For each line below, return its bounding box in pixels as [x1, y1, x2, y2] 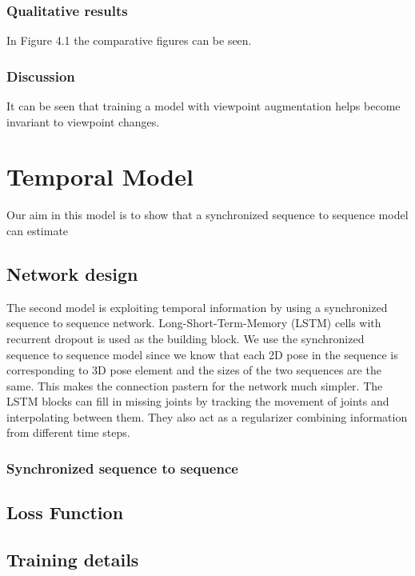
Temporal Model [6, 160, 194, 193]
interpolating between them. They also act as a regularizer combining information [6, 408, 408, 425]
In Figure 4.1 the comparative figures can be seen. [6, 32, 252, 49]
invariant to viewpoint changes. [6, 113, 160, 130]
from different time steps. [6, 424, 130, 441]
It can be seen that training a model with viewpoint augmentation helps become [6, 98, 401, 114]
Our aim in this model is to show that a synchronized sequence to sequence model [6, 206, 409, 223]
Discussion [6, 66, 75, 86]
